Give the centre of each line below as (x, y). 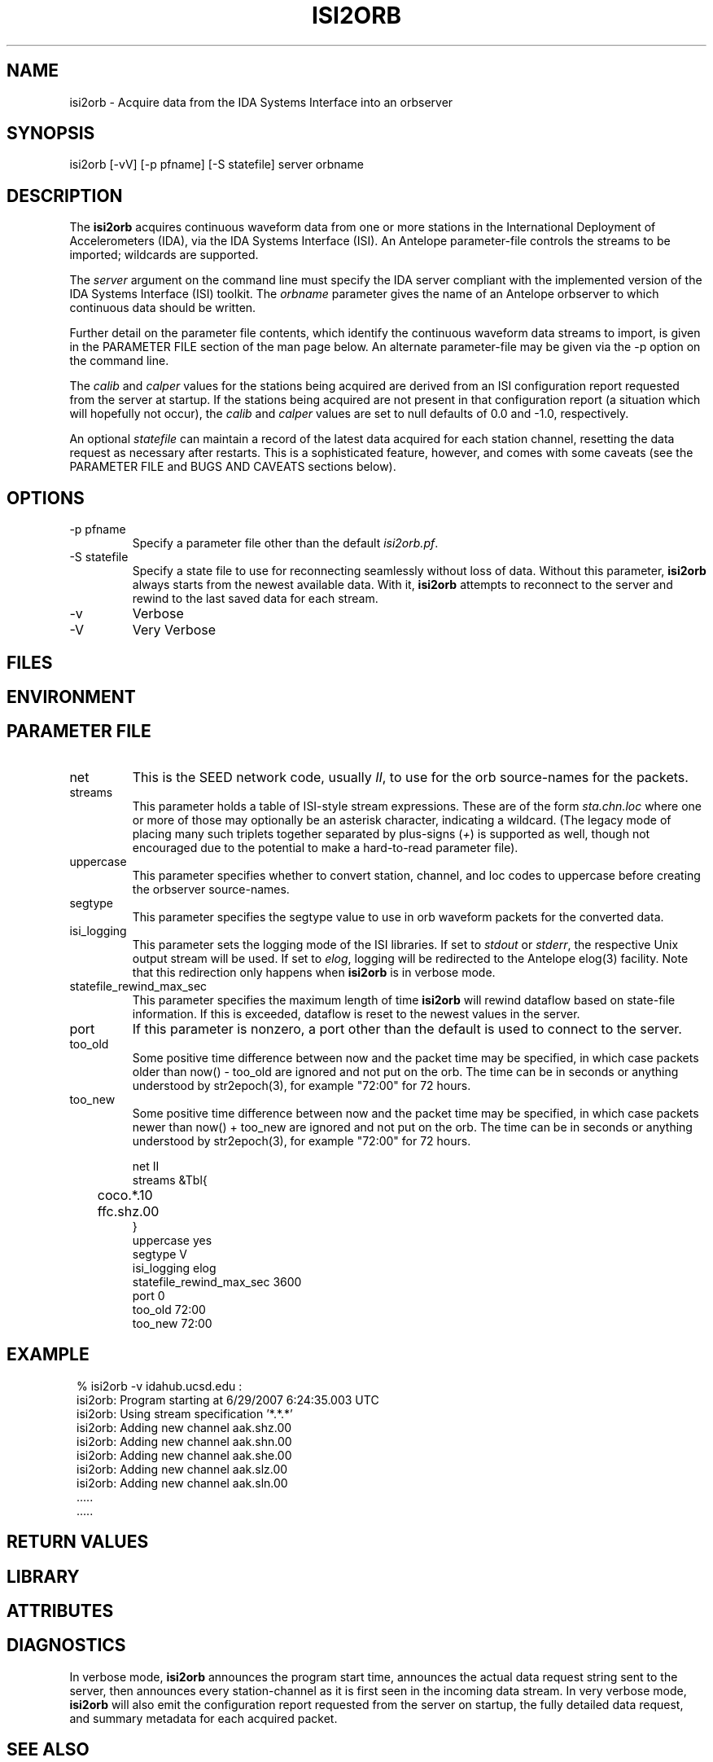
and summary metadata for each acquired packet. (203, 1718)
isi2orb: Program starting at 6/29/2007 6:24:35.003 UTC (228, 1399)
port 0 (149, 1295)
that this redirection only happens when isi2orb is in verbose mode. (314, 972)
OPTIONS (46, 498)
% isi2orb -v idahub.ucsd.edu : (160, 1386)
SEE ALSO (48, 1750)
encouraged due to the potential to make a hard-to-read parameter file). (325, 847)
